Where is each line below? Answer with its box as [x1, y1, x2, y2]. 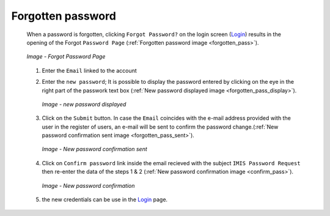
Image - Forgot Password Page [26, 53, 106, 61]
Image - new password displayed [42, 100, 127, 108]
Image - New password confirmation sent [42, 146, 148, 153]
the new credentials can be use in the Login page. [42, 196, 168, 203]
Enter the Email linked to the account [42, 67, 137, 74]
